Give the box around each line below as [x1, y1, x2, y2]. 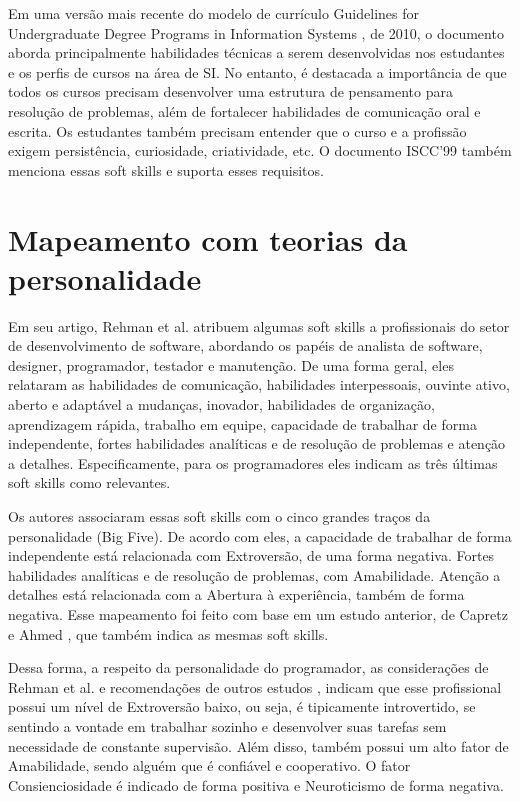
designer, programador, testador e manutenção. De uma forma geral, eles [8, 354, 454, 375]
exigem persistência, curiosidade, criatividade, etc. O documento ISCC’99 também [8, 140, 512, 161]
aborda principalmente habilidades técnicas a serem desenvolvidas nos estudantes [8, 42, 505, 63]
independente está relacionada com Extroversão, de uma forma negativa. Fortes [8, 545, 495, 566]
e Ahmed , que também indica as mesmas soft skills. [8, 623, 329, 644]
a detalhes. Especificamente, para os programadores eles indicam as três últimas [8, 452, 498, 473]
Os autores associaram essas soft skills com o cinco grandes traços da [8, 506, 431, 526]
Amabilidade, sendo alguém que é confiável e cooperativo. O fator [8, 755, 411, 776]
